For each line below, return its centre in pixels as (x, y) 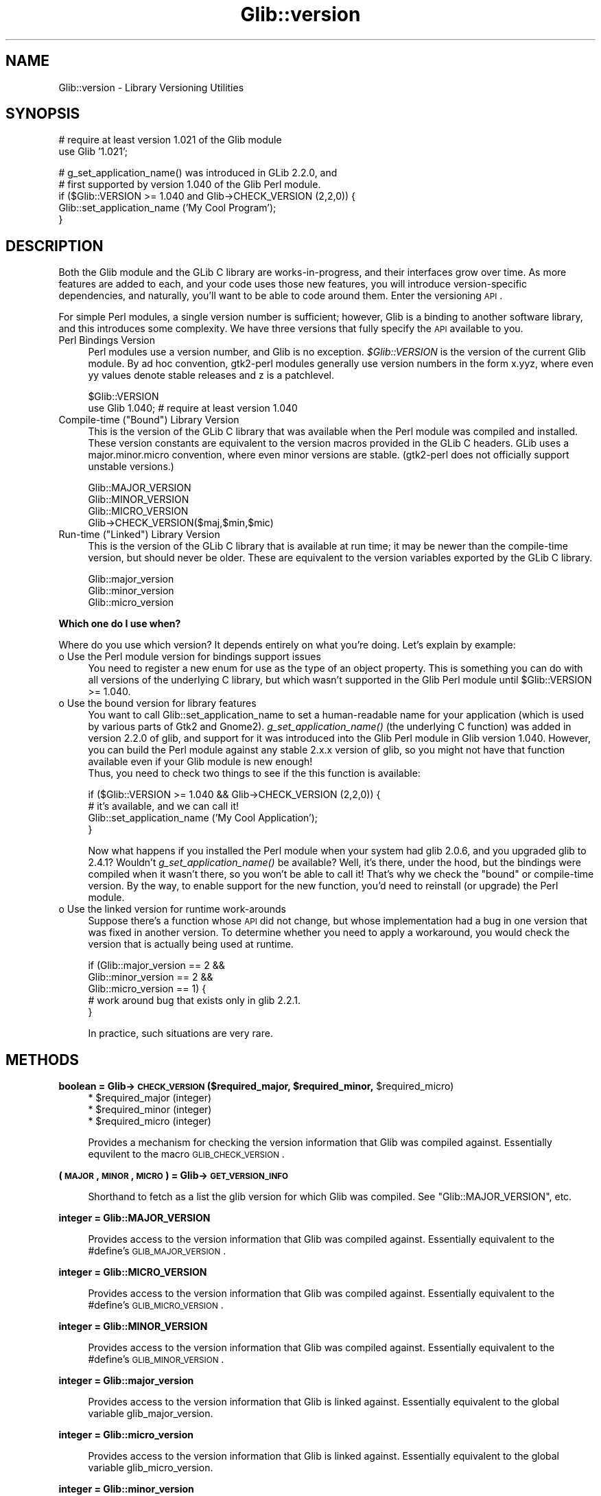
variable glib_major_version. (151, 1414)
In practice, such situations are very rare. (180, 1033)
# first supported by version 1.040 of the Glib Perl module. (190, 185)
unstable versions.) (131, 467)
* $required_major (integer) (150, 1098)
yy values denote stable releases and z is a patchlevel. (211, 375)
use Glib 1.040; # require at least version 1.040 (193, 408)
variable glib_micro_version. (151, 1468)
